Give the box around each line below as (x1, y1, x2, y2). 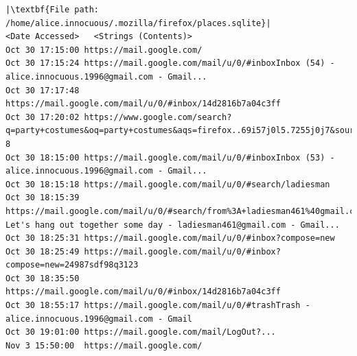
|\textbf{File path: (5, 5, 100, 14)
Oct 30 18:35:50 (5, 273, 80, 283)
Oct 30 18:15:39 (5, 193, 80, 203)
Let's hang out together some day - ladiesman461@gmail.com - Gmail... (5, 219, 340, 230)
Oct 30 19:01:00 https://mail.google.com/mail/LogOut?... (5, 327, 276, 337)
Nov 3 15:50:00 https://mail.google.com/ (5, 340, 203, 351)
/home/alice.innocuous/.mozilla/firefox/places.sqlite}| (5, 18, 271, 28)
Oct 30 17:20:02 (5, 112, 80, 122)
